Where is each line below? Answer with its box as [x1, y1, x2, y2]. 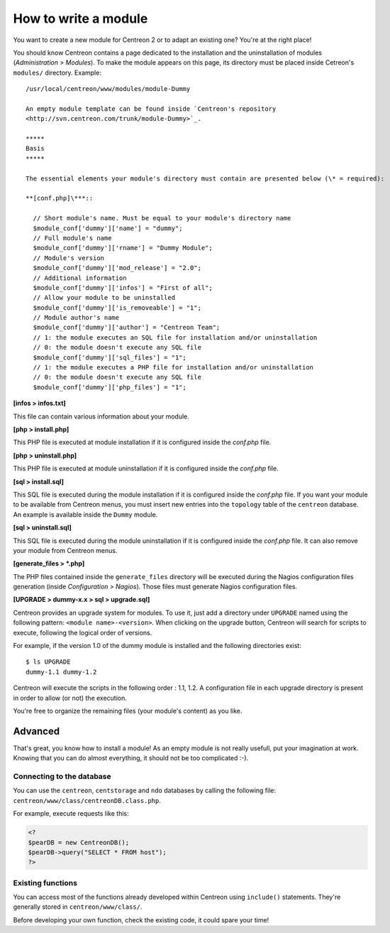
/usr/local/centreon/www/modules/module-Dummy [26, 85, 191, 93]
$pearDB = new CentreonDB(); [28, 838, 130, 846]
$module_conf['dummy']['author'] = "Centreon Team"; [33, 323, 221, 332]
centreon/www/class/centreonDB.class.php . [13, 796, 161, 804]
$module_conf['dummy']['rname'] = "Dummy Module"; [33, 244, 213, 252]
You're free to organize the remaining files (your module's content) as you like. [13, 706, 243, 715]
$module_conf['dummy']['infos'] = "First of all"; [33, 284, 213, 291]
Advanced [13, 725, 60, 737]
